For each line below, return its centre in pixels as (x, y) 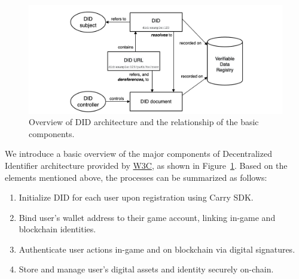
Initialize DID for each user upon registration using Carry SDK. (136, 197)
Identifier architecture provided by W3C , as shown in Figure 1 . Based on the (146, 165)
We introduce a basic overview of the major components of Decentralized (138, 154)
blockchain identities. (57, 229)
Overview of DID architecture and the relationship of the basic (144, 122)
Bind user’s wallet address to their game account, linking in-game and (147, 217)
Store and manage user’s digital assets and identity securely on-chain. (146, 269)
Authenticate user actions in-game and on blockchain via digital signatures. (157, 249)
